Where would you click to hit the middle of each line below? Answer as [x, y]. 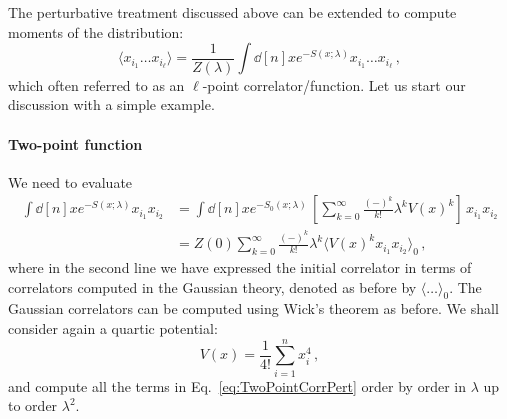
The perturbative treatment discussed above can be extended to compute [232, 12]
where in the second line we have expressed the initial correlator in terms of [240, 267]
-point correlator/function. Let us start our [334, 84]
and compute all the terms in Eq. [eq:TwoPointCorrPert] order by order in [237, 385]
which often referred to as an [96, 84]
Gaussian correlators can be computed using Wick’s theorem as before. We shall [253, 308]
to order [33, 405]
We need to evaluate [70, 181]
